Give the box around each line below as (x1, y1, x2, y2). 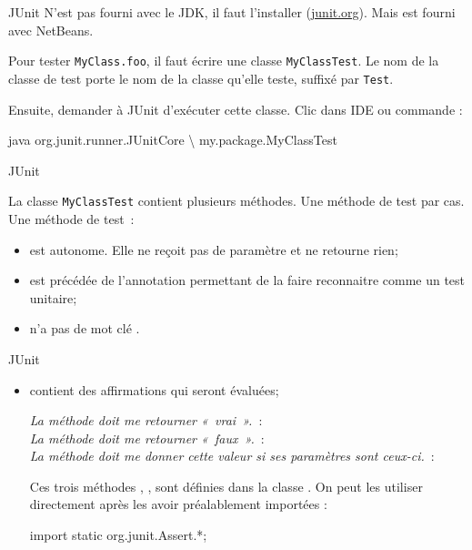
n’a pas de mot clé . (29, 319, 140, 338)
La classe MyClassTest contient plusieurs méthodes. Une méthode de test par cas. (8, 191, 465, 210)
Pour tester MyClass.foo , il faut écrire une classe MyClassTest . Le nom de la (8, 51, 439, 70)
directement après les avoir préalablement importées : (29, 494, 327, 514)
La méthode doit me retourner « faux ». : (29, 428, 265, 447)
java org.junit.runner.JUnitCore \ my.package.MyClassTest (8, 130, 337, 149)
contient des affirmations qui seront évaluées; (29, 380, 279, 399)
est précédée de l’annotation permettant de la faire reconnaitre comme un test (29, 270, 466, 290)
